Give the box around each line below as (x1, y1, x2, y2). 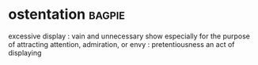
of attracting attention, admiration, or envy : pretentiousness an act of (8, 39, 235, 49)
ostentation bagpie (8, 5, 125, 23)
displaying (8, 48, 42, 57)
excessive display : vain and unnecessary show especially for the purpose (8, 31, 251, 41)
